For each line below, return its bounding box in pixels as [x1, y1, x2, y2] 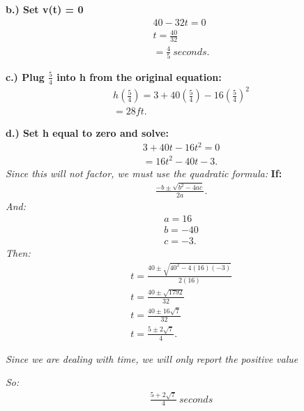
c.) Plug [6, 69, 45, 84]
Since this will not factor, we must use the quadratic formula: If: [6, 165, 282, 180]
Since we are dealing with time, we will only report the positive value [6, 351, 298, 366]
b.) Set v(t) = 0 [6, 2, 84, 16]
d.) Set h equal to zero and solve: [6, 126, 169, 140]
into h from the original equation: [56, 69, 222, 84]
